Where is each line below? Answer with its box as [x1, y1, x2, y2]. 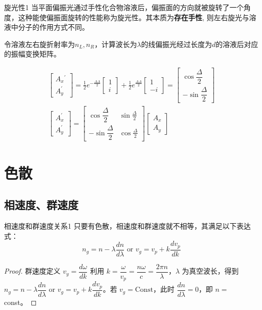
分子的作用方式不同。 [18, 22, 89, 32]
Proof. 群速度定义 [4, 266, 61, 276]
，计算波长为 [94, 38, 137, 49]
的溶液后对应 [215, 38, 258, 49]
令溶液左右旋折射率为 [4, 38, 75, 49]
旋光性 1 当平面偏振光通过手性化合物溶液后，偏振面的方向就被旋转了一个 [4, 2, 244, 12]
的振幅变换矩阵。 [4, 48, 61, 59]
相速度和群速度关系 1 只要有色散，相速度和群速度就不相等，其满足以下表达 [4, 220, 251, 231]
